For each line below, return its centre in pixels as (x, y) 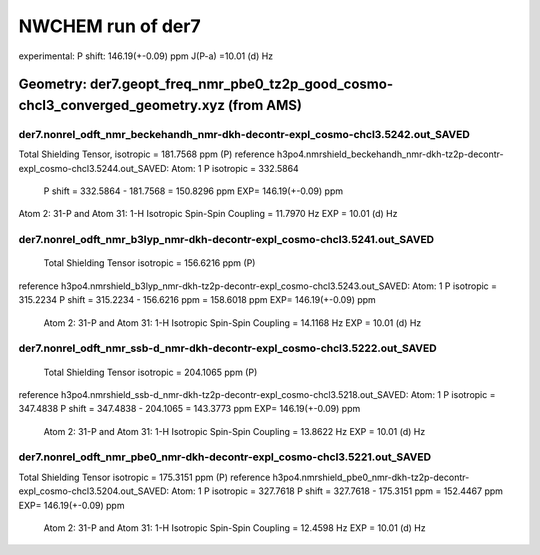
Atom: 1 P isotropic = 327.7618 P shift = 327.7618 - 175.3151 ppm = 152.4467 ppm (337, 491)
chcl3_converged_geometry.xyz (121, 105)
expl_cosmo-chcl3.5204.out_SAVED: (94, 491)
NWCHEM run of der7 (109, 26)
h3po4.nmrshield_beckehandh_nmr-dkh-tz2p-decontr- (390, 154)
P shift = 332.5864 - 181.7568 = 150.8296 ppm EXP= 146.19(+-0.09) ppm (193, 191)
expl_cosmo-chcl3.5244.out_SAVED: (94, 168)
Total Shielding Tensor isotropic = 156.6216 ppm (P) (149, 263)
